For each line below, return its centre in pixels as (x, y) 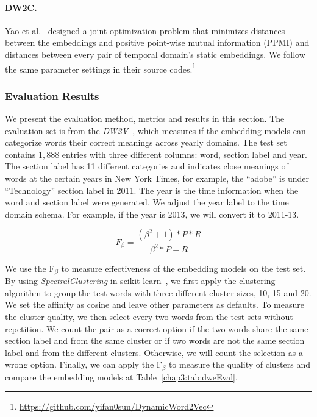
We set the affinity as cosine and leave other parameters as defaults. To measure (155, 305)
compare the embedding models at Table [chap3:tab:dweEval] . (121, 376)
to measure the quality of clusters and (239, 364)
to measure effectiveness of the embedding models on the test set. (183, 268)
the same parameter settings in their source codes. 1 (101, 68)
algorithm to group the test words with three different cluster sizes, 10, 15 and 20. (158, 292)
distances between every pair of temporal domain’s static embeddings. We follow (155, 54)
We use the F (30, 268)
